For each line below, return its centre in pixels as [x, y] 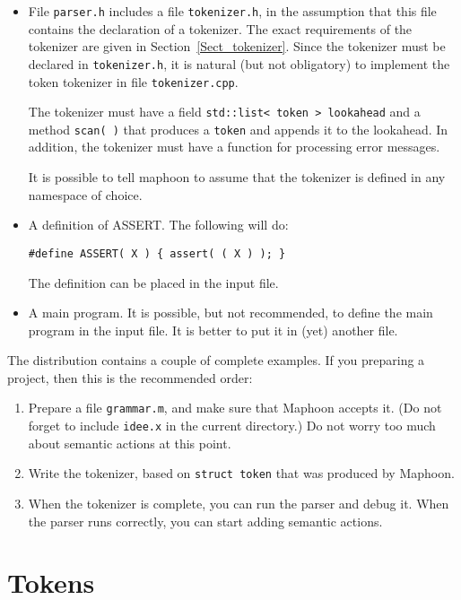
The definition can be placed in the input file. [153, 282]
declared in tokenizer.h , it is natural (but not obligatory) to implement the [239, 63]
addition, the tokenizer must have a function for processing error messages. [234, 147]
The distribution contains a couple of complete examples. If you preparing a [216, 360]
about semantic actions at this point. [130, 443]
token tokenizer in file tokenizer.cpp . [133, 81]
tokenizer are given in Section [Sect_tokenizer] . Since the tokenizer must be [237, 46]
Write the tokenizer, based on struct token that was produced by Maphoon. [241, 473]
